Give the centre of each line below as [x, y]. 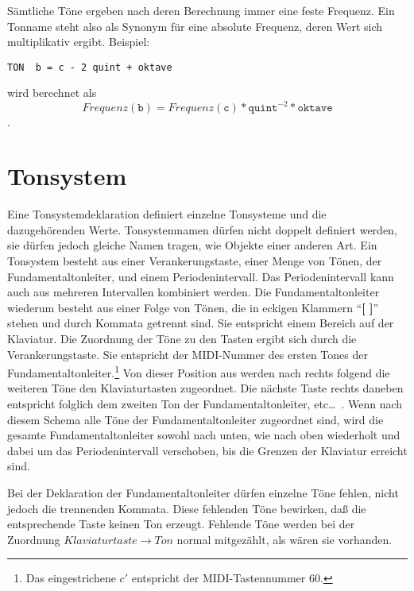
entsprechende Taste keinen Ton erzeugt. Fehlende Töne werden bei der [181, 524]
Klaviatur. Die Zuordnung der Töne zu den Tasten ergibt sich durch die [182, 338]
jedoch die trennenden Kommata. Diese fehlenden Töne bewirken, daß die [187, 508]
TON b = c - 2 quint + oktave [90, 67]
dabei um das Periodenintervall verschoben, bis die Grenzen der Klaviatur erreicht [207, 450]
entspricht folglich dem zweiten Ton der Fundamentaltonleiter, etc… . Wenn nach [205, 404]
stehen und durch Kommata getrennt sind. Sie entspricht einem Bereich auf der [201, 323]
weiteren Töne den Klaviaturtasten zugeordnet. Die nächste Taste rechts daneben [205, 388]
